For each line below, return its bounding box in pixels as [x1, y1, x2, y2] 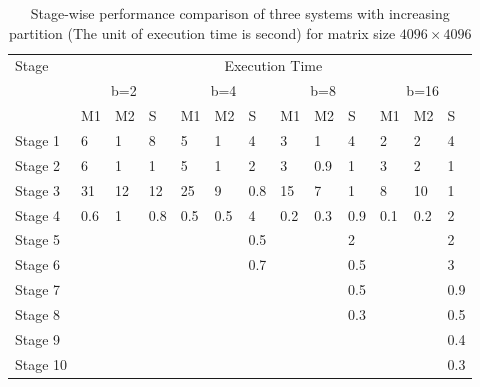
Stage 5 [15, 229, 61, 250]
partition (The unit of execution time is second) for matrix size [9, 22, 396, 43]
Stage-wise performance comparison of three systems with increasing [30, 3, 450, 23]
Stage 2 [15, 154, 61, 175]
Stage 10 [15, 353, 68, 374]
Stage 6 [15, 254, 61, 275]
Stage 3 [15, 179, 61, 200]
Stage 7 [15, 279, 61, 300]
